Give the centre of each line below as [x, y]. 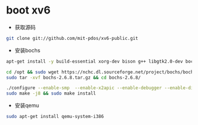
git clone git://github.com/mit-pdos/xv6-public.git [72, 38]
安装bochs [27, 50]
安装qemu [27, 106]
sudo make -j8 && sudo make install [51, 94]
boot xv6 [29, 10]
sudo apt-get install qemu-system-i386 [55, 117]
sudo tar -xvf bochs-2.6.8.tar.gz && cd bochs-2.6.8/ [74, 77]
